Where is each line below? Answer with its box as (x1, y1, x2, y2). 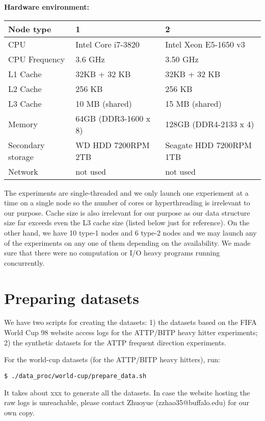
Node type (8, 22, 51, 35)
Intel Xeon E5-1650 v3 (165, 38, 245, 50)
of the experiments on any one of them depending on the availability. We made (4, 237, 251, 248)
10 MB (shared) (75, 97, 132, 109)
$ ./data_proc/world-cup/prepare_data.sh (4, 372, 147, 380)
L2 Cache (8, 82, 42, 95)
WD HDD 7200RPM (75, 138, 150, 151)
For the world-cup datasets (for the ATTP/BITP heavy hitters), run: (4, 354, 220, 365)
